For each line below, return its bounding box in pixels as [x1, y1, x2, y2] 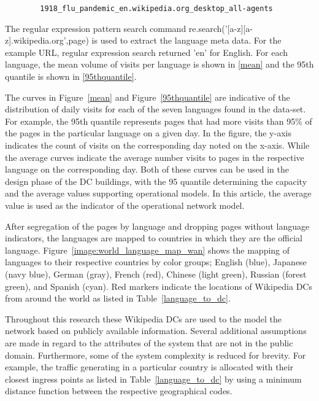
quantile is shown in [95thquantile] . [5, 70, 137, 83]
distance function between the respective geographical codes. [5, 384, 233, 397]
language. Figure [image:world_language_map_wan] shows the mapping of [5, 243, 290, 256]
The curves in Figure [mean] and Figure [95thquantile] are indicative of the [5, 90, 290, 103]
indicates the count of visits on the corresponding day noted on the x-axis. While [5, 139, 310, 151]
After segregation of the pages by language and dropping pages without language [5, 219, 310, 232]
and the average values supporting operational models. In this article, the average [5, 187, 312, 200]
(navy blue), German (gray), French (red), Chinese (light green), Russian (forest [5, 267, 307, 280]
